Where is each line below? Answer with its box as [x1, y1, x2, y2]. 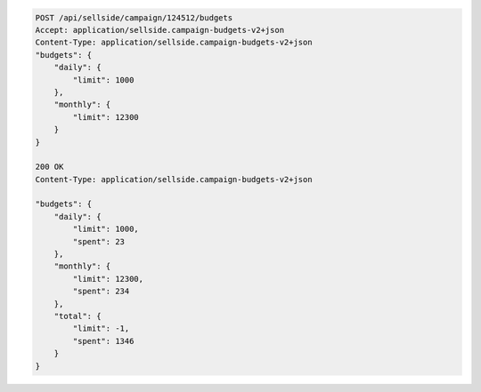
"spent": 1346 [72, 336, 135, 346]
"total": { [53, 311, 102, 321]
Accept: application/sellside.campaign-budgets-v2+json [35, 25, 285, 35]
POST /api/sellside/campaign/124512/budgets [35, 12, 233, 22]
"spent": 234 [72, 286, 130, 297]
